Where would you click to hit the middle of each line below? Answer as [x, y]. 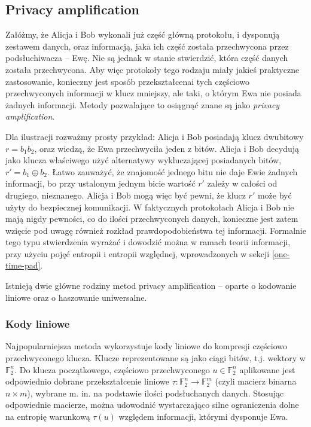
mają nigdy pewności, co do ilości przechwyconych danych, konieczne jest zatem [152, 219]
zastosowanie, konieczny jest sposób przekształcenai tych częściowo [128, 81]
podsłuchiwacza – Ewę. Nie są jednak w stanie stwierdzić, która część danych [147, 58]
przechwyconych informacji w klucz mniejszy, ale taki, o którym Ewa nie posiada [153, 93]
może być [275, 195]
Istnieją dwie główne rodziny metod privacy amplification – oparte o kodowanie [151, 286]
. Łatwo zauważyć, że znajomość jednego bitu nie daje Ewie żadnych [172, 171]
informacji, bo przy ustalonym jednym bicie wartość [100, 183]
